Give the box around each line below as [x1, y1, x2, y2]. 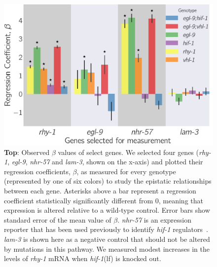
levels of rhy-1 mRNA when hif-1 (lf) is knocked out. [4, 253, 161, 264]
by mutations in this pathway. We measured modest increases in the [4, 243, 210, 254]
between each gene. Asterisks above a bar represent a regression [4, 186, 196, 196]
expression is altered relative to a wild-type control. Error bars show [4, 205, 210, 215]
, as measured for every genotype [76, 166, 176, 176]
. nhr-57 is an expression [117, 214, 192, 225]
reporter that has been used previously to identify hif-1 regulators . [4, 224, 208, 234]
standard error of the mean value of [4, 214, 111, 225]
